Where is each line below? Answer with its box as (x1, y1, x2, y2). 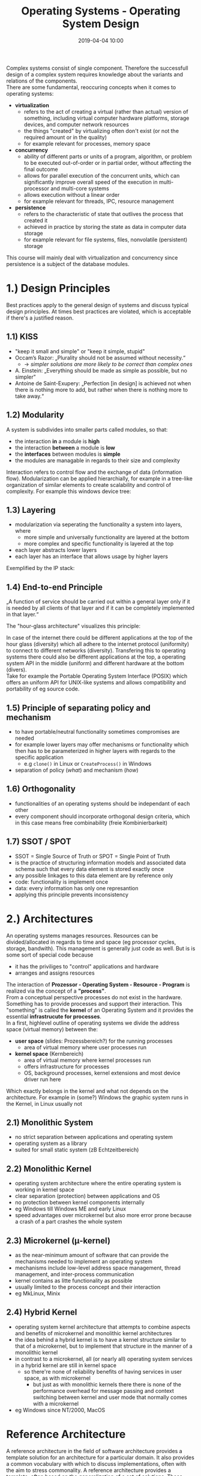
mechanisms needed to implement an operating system (14, 1257, 153, 1265)
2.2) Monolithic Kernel (6, 1164, 92, 1174)
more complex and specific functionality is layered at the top (23, 540, 174, 547)
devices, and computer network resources (23, 120, 129, 128)
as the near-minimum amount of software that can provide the (14, 1251, 169, 1259)
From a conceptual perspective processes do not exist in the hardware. (6, 993, 182, 1000)
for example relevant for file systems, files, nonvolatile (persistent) (23, 236, 188, 243)
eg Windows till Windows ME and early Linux (14, 1205, 127, 1212)
